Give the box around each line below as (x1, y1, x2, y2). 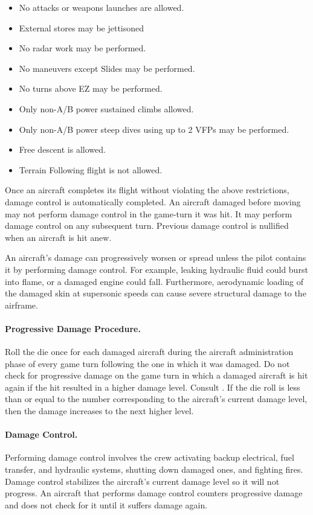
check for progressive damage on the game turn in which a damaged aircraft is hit (5, 369, 308, 382)
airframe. (5, 298, 38, 311)
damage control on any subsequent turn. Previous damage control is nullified (5, 219, 289, 232)
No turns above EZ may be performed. (19, 82, 163, 95)
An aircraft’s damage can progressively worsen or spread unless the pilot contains (5, 251, 306, 264)
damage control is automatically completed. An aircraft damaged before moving (5, 195, 301, 208)
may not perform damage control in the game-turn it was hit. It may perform (5, 207, 292, 220)
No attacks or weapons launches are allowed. (19, 1, 184, 13)
